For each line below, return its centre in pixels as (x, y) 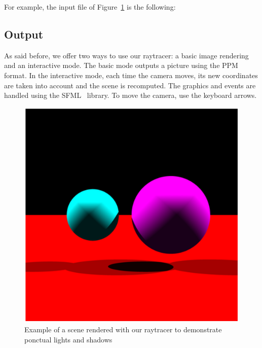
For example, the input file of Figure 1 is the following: (90, 7)
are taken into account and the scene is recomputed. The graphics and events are (130, 85)
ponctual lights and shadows (68, 339)
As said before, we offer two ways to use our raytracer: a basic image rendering (126, 55)
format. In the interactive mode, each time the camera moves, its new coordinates (131, 75)
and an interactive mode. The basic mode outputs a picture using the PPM (121, 65)
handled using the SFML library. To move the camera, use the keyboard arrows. (130, 95)
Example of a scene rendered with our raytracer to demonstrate (123, 329)
